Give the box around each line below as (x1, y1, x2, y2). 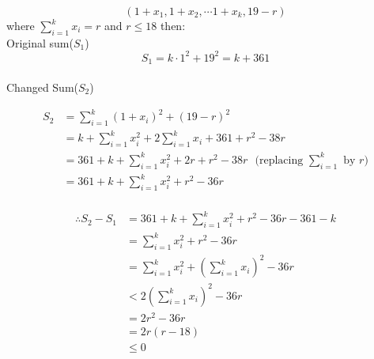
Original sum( (6, 34, 74, 51)
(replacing (255, 154, 304, 166)
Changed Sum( (6, 78, 79, 95)
